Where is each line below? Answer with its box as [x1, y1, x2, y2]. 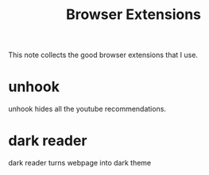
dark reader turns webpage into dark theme [8, 158, 152, 168]
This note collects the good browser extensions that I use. [8, 50, 199, 60]
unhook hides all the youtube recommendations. [8, 105, 167, 114]
